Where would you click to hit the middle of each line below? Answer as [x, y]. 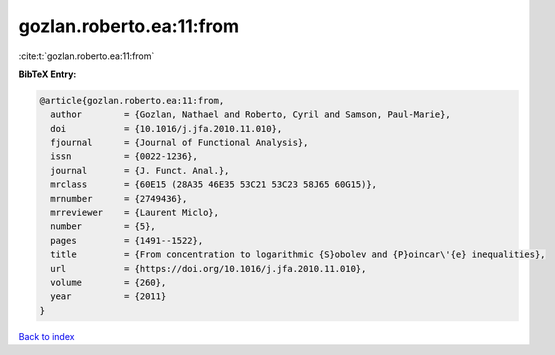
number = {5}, [103, 226]
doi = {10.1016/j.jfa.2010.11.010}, [166, 128]
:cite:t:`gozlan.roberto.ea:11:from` [86, 56]
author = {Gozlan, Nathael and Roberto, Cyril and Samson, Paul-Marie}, [251, 114]
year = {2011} [108, 296]
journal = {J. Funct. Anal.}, [140, 170]
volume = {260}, [108, 282]
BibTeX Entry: [47, 74]
